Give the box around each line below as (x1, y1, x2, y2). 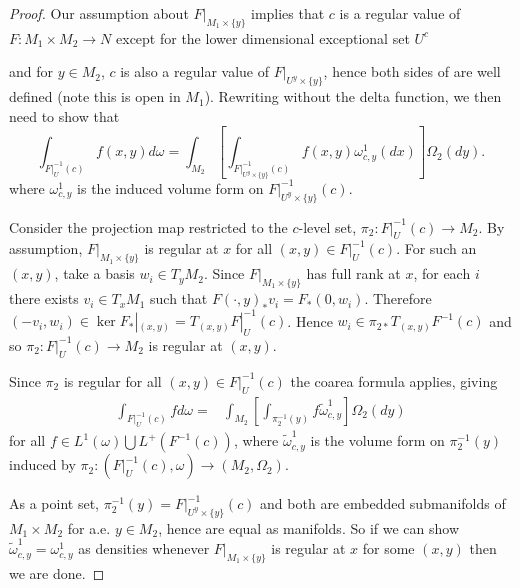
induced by (9, 454, 76, 475)
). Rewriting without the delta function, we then (204, 86, 502, 107)
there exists (9, 288, 79, 309)
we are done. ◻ (9, 562, 105, 583)
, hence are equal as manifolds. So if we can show (158, 517, 459, 538)
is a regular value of (339, 3, 461, 23)
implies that (250, 3, 325, 23)
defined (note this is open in (9, 86, 181, 107)
